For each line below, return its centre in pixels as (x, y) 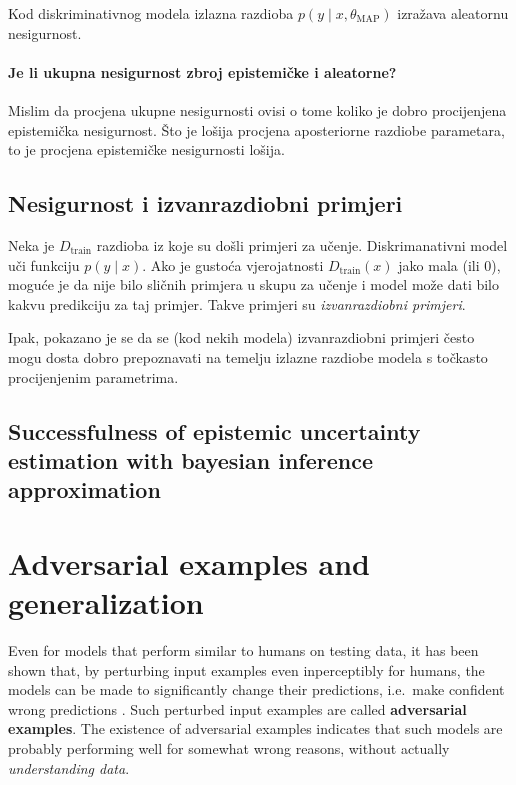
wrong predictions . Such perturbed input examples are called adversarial (237, 708)
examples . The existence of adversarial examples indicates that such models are (255, 728)
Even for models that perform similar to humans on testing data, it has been (243, 650)
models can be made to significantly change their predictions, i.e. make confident (256, 689)
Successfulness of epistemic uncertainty (214, 430)
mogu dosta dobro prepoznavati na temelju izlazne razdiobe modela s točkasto (248, 356)
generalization (106, 602)
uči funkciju (44, 264)
